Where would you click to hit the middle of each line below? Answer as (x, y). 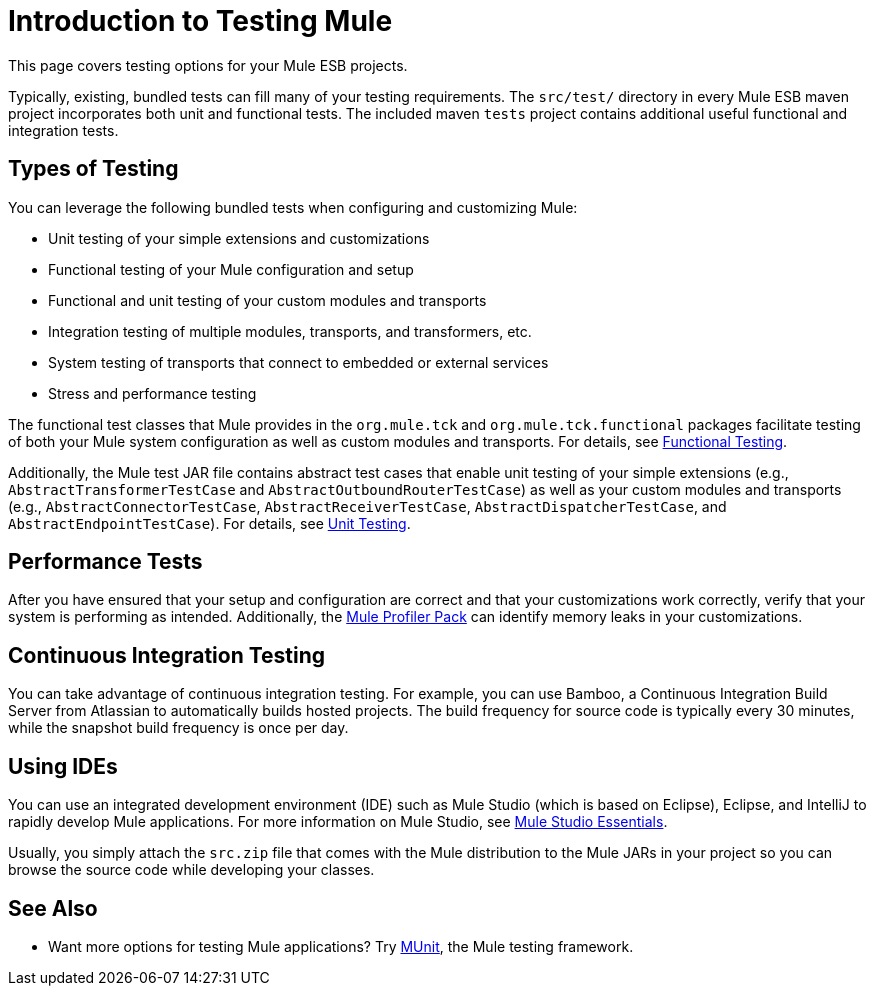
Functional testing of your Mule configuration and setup (231, 269)
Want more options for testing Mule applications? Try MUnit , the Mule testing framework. (341, 946)
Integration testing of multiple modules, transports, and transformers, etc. (290, 331)
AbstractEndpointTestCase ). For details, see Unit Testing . (209, 523)
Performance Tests (105, 562)
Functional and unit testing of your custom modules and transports (267, 300)
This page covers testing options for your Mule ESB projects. (208, 65)
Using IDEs (63, 766)
